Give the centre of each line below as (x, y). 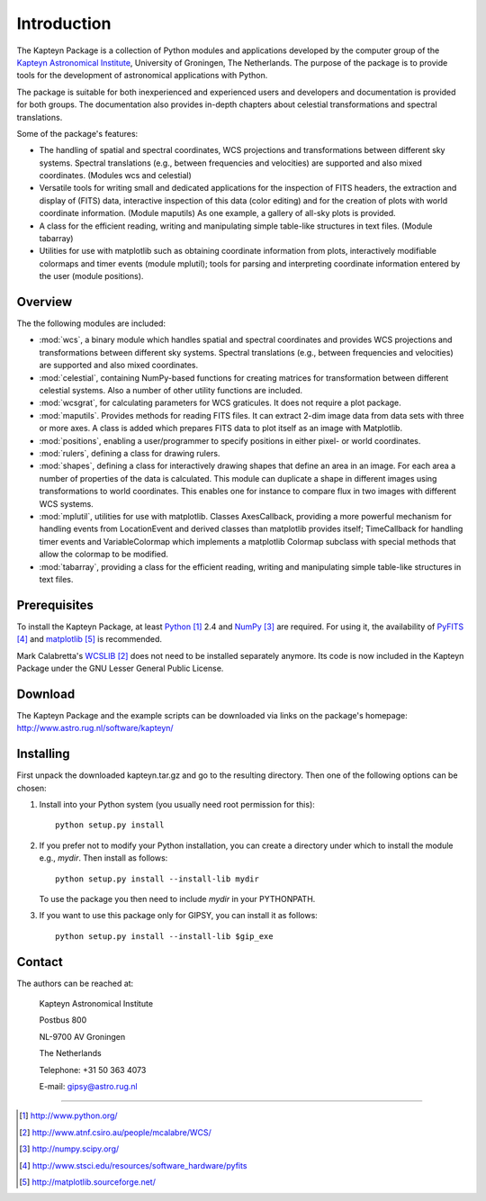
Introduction (64, 23)
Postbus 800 (63, 1020)
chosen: (31, 788)
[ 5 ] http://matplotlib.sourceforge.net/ (88, 1182)
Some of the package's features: (77, 133)
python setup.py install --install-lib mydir (157, 879)
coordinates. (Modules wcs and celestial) (116, 176)
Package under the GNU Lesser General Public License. (120, 668)
